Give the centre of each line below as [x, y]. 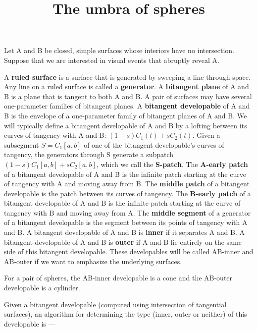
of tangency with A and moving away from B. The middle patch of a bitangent [127, 184]
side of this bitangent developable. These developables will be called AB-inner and [129, 251]
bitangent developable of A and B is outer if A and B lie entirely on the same [123, 242]
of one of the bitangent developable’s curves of [154, 144]
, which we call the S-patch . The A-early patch [172, 164]
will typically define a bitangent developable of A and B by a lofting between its [126, 125]
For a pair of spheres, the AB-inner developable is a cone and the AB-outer [118, 278]
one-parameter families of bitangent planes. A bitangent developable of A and [127, 106]
